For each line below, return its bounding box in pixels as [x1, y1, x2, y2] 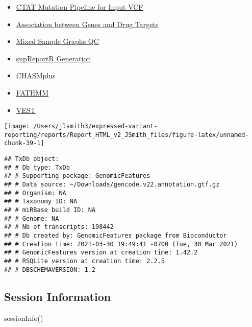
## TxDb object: [4, 155, 59, 163]
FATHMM [16, 87, 49, 98]
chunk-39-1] [4, 139, 44, 147]
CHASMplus [16, 70, 56, 81]
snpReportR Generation [16, 53, 91, 63]
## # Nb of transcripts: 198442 [4, 223, 114, 231]
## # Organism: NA [4, 189, 66, 197]
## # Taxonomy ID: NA [4, 198, 78, 205]
